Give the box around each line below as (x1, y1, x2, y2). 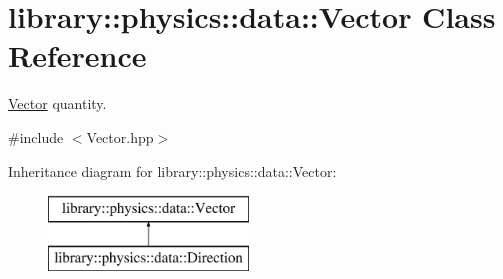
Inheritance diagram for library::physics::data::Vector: (8, 160, 337, 181)
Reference (8, 35, 147, 76)
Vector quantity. (8, 93, 107, 114)
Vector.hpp (86, 126, 154, 147)
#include (8, 126, 64, 147)
